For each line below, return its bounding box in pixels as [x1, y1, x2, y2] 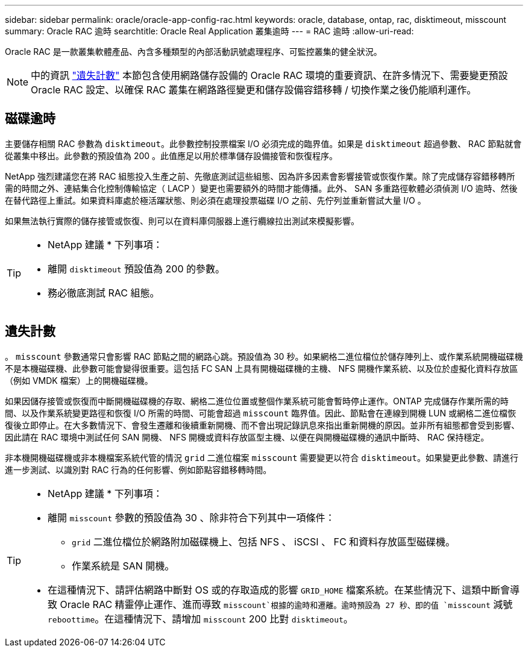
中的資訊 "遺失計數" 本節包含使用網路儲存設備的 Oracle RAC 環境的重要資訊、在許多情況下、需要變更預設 [31, 69, 508, 81]
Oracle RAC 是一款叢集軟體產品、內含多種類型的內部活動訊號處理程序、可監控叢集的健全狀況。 [5, 46, 382, 57]
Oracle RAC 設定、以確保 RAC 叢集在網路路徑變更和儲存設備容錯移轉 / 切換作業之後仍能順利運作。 [31, 84, 477, 96]
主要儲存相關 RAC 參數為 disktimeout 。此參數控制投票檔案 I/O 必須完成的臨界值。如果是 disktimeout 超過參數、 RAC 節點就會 [5, 138, 522, 149]
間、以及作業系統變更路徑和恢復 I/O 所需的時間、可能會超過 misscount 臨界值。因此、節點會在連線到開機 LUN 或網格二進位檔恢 [5, 407, 516, 418]
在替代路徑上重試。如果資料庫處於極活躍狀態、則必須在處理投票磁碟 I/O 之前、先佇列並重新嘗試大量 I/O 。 [5, 195, 426, 205]
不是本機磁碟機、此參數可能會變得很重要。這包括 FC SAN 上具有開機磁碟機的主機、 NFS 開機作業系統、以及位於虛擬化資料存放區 [5, 363, 518, 374]
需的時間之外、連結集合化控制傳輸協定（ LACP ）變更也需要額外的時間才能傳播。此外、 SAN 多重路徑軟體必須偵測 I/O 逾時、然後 [5, 183, 518, 193]
